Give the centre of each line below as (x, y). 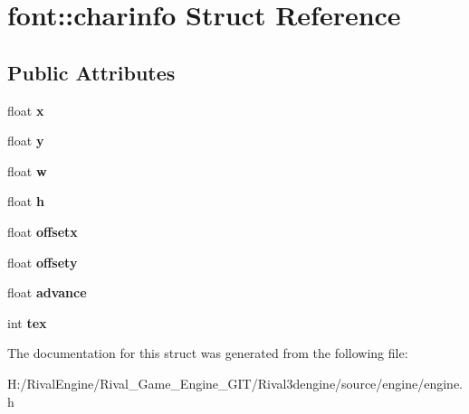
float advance (47, 292)
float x (26, 110)
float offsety (43, 262)
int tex (27, 322)
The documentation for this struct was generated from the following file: (208, 353)
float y (26, 141)
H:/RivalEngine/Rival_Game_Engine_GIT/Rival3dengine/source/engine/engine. (235, 383)
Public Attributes (91, 72)
